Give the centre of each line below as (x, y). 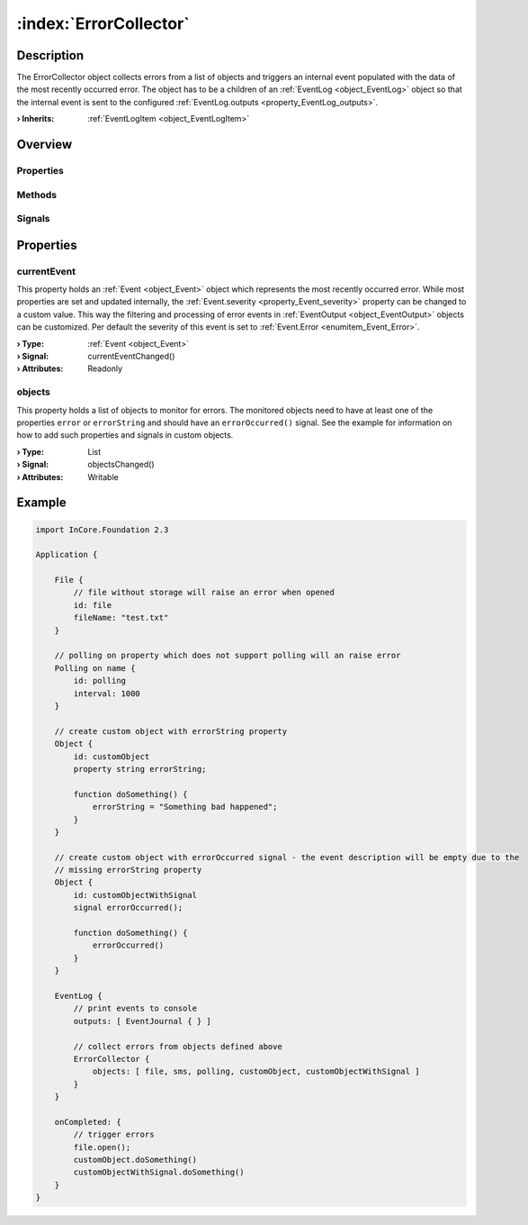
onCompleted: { (88, 1122)
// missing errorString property (128, 870)
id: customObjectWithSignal (135, 895)
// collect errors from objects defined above (178, 1046)
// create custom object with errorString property (171, 731)
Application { (67, 555)
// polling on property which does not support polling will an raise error (228, 656)
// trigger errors (114, 1134)
